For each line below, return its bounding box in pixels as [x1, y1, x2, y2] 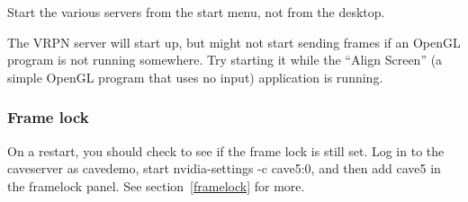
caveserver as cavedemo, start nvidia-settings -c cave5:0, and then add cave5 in [7, 159, 441, 178]
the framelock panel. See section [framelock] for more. [7, 176, 305, 195]
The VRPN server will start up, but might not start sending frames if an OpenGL [7, 32, 461, 51]
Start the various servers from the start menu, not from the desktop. [7, 3, 385, 21]
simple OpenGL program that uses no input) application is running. [7, 67, 383, 86]
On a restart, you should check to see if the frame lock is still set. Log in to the [7, 141, 445, 160]
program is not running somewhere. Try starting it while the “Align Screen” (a [7, 50, 443, 69]
